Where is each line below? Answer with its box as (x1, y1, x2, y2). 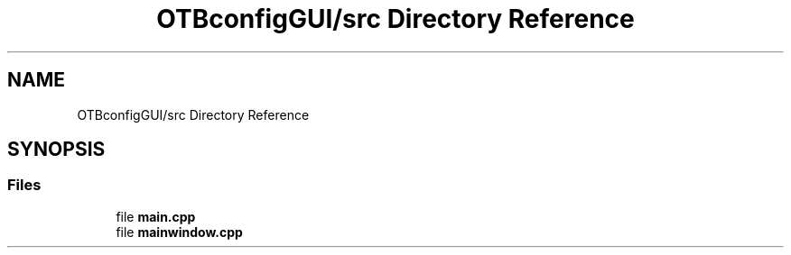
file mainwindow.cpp (116, 223, 243, 240)
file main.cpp (116, 208, 196, 224)
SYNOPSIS (7, 138, 106, 161)
